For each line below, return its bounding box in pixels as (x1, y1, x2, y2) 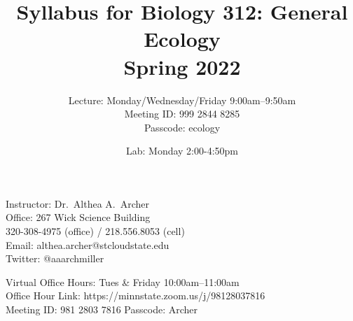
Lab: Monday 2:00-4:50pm (125, 143, 239, 158)
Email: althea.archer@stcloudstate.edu (6, 237, 169, 252)
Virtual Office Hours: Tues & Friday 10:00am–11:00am (6, 274, 240, 289)
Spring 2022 (123, 52, 241, 80)
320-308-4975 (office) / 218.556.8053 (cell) (6, 224, 185, 238)
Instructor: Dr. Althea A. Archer (6, 196, 150, 211)
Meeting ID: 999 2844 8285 (124, 106, 240, 121)
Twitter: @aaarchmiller (6, 251, 104, 266)
